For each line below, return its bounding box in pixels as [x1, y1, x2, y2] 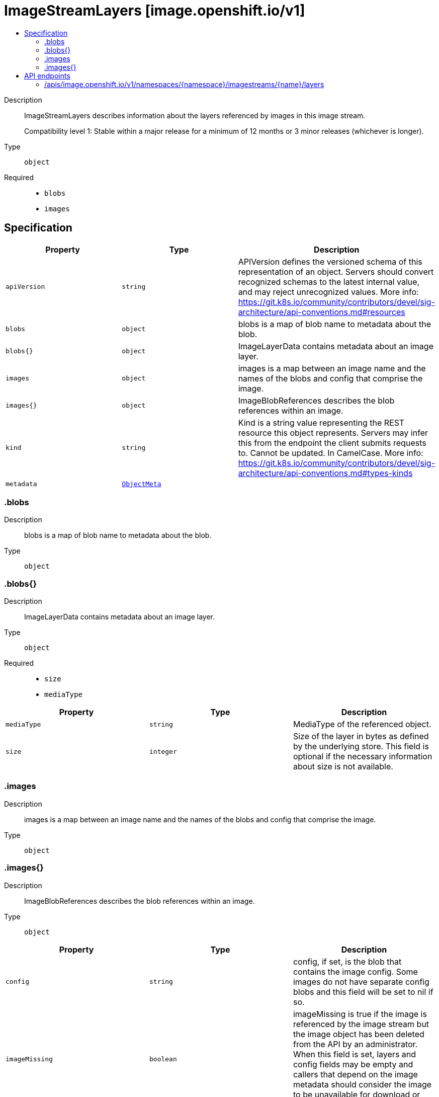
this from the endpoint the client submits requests [238, 437, 426, 448]
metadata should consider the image [293, 1079, 432, 1089]
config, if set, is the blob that [293, 956, 402, 967]
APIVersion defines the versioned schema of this [238, 256, 422, 267]
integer [149, 747, 177, 755]
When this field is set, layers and [293, 1049, 416, 1059]
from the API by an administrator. [293, 1039, 418, 1049]
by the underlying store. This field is [293, 741, 429, 752]
